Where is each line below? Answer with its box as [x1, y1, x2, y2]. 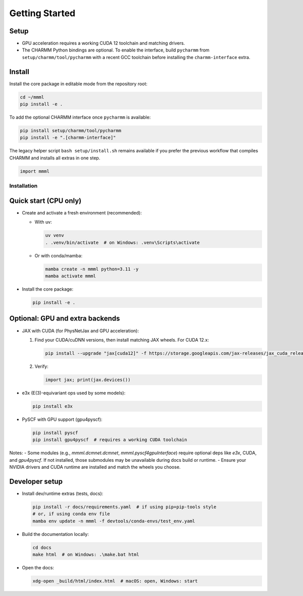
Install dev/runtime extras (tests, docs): [22, 490, 104, 497]
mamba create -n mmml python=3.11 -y [45, 266, 139, 272]
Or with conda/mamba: [34, 252, 83, 258]
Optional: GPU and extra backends [9, 314, 120, 323]
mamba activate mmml [45, 273, 96, 279]
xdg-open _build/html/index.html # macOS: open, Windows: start [32, 578, 198, 584]
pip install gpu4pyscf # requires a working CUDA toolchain [32, 437, 187, 443]
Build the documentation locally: [22, 531, 89, 537]
